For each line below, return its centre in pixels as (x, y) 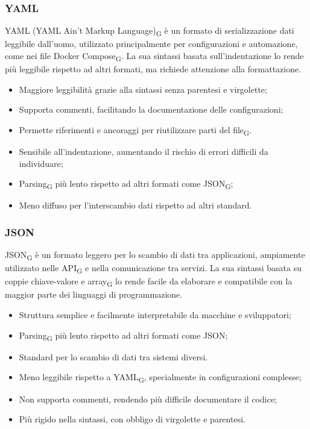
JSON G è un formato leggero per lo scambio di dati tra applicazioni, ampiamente (155, 255)
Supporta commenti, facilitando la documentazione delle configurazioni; (151, 109)
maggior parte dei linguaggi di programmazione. (94, 294)
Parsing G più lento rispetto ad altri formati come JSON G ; (126, 184)
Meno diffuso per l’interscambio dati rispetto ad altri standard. (135, 205)
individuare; (41, 163)
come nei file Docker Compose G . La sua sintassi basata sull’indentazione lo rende (154, 56)
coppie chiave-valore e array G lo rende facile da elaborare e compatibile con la (149, 282)
